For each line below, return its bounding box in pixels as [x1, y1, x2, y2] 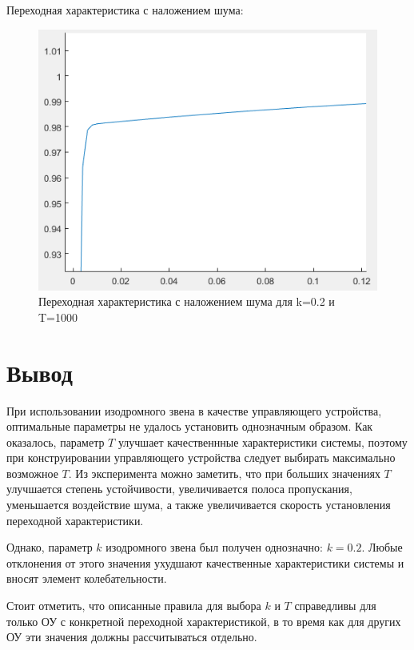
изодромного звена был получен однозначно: [105, 539, 323, 556]
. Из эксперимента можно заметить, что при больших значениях [68, 464, 380, 481]
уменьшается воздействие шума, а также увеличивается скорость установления [6, 496, 391, 513]
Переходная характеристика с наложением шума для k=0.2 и [38, 293, 335, 310]
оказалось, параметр [6, 433, 105, 450]
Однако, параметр [6, 539, 93, 556]
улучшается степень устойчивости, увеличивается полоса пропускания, [6, 480, 352, 497]
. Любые [361, 539, 403, 556]
